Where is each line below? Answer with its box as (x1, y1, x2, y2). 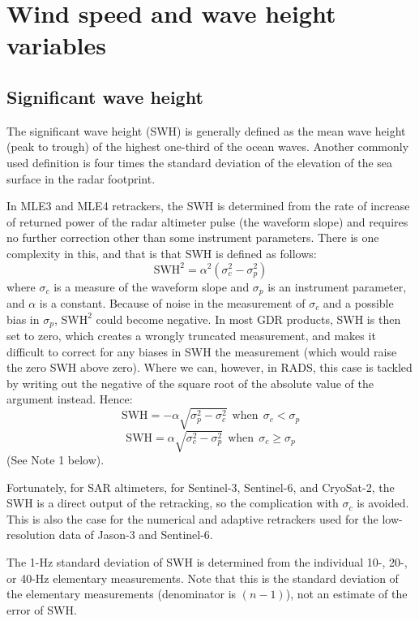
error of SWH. (6, 601, 77, 618)
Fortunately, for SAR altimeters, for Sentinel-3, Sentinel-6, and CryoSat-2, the (6, 478, 395, 495)
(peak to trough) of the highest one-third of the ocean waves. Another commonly (6, 138, 409, 155)
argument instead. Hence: (6, 390, 133, 408)
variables (6, 28, 107, 62)
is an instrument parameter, (267, 278, 407, 295)
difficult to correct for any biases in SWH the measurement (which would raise (6, 343, 397, 360)
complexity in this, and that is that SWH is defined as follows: (6, 244, 317, 261)
